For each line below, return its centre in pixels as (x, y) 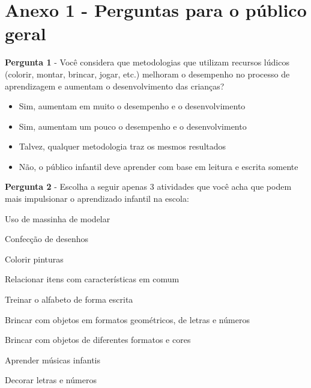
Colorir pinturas (34, 259)
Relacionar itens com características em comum (92, 279)
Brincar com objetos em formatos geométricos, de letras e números (127, 319)
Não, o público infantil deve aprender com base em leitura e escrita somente (159, 166)
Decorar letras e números (51, 380)
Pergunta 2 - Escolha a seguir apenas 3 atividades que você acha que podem (148, 186)
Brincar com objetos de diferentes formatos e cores (98, 340)
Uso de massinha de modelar (58, 218)
